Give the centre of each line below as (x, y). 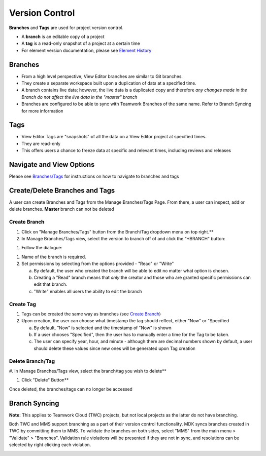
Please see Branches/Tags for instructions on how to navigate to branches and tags (94, 176)
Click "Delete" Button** (45, 380)
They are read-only (41, 144)
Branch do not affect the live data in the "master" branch (79, 97)
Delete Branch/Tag (32, 361)
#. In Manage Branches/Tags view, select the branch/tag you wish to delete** (88, 371)
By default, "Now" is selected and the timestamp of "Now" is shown (103, 328)
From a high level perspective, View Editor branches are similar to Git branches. (102, 76)
